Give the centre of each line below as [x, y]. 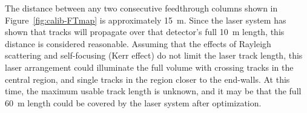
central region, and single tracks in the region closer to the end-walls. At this [147, 79]
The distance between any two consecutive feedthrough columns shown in [141, 8]
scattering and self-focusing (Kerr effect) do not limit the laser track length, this [154, 55]
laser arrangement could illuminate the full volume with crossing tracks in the [149, 67]
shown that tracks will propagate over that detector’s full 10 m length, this [145, 32]
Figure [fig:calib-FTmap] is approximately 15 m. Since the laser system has [146, 20]
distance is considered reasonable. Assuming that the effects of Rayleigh [138, 43]
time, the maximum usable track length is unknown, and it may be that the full [153, 91]
